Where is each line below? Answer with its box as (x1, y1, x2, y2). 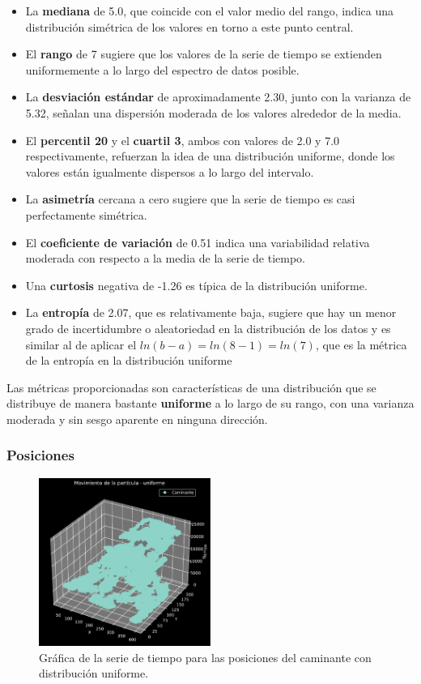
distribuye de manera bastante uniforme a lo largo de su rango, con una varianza (6, 395, 415, 412)
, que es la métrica (315, 336, 407, 353)
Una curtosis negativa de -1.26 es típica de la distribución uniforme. (25, 276, 368, 293)
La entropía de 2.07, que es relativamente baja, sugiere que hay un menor (25, 304, 397, 321)
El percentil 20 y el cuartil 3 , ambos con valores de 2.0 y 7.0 (25, 131, 340, 148)
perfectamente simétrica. (25, 206, 147, 223)
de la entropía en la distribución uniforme (25, 352, 232, 369)
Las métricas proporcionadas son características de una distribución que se (6, 378, 376, 395)
